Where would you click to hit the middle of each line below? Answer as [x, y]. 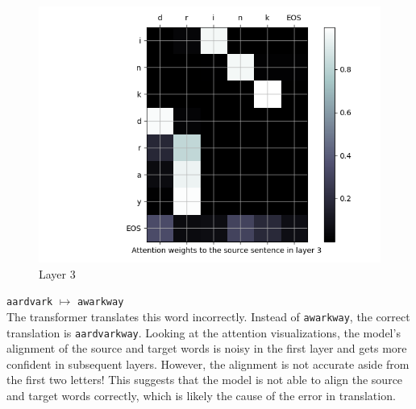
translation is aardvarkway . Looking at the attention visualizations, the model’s [204, 332]
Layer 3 [57, 273]
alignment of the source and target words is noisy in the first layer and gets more [207, 348]
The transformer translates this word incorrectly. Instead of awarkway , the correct [208, 316]
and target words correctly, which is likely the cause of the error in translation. [201, 395]
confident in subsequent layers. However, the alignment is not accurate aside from [208, 364]
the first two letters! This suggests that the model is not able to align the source [205, 380]
